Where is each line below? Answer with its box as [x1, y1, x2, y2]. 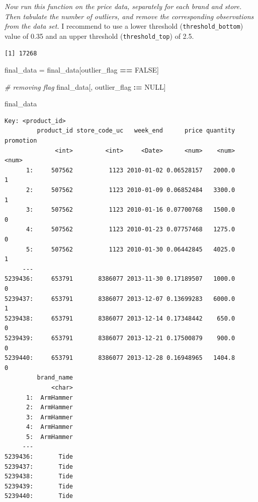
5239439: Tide [5, 482, 73, 490]
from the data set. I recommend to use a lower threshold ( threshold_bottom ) [5, 21, 243, 31]
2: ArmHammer [26, 404, 73, 411]
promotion [5, 137, 37, 145]
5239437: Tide [5, 463, 73, 470]
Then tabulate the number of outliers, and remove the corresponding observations [5, 11, 254, 21]
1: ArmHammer [26, 394, 73, 401]
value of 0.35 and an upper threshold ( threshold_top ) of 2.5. [5, 30, 194, 41]
